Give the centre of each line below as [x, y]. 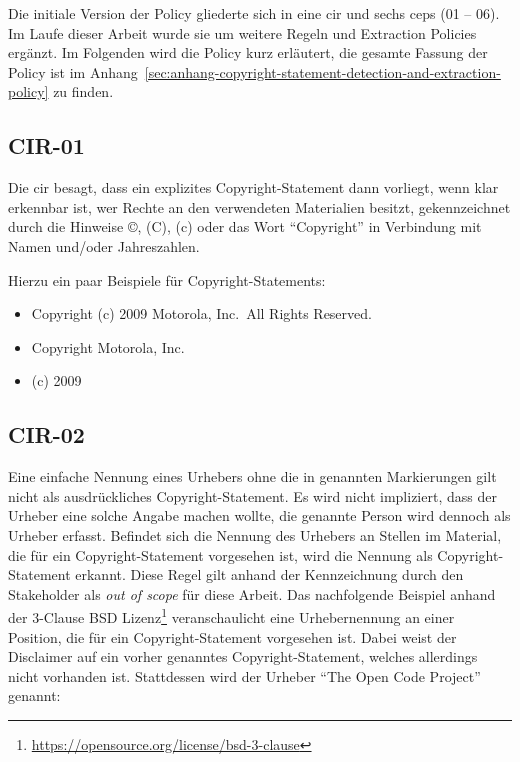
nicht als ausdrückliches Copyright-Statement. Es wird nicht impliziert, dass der [252, 495]
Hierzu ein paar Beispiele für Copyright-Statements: [167, 279]
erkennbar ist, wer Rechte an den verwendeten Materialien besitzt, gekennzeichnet [259, 206]
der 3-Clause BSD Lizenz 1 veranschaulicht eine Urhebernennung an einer [231, 615]
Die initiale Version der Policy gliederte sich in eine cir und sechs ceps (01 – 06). [254, 13]
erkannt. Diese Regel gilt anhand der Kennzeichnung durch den [269, 574]
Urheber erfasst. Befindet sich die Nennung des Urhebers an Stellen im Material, [255, 534]
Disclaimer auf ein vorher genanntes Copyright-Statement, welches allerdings [243, 656]
